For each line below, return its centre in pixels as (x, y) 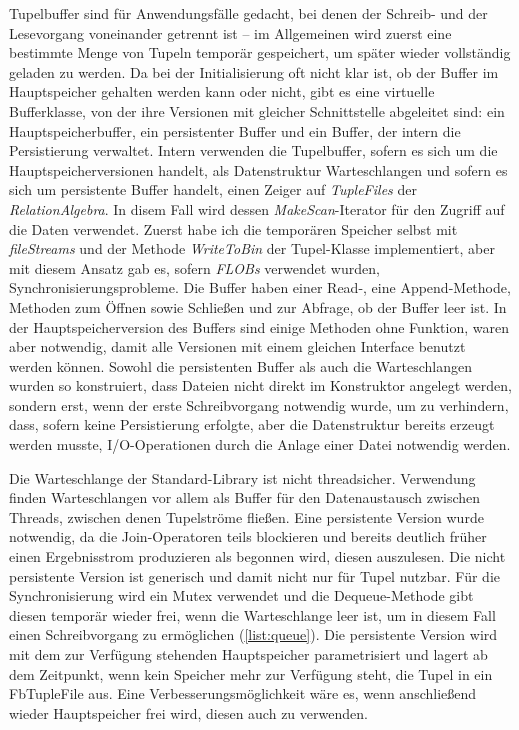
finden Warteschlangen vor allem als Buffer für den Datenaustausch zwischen (245, 497)
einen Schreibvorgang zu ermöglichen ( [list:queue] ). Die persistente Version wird (253, 634)
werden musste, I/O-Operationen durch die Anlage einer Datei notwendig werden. (260, 444)
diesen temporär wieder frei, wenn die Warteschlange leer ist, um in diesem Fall (252, 614)
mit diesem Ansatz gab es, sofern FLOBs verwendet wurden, (194, 267)
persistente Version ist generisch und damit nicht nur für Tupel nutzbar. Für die (254, 575)
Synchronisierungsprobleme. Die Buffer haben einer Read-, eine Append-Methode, (260, 287)
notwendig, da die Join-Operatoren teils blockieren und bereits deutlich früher (248, 536)
